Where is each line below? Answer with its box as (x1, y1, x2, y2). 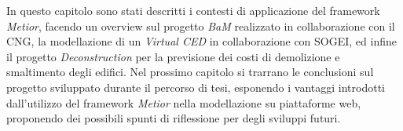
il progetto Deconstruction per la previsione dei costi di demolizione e (6, 48, 340, 64)
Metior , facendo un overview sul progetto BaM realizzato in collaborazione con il (6, 17, 395, 34)
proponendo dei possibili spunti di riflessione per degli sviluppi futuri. (6, 110, 341, 126)
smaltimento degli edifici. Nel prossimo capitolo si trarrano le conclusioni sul (6, 64, 374, 80)
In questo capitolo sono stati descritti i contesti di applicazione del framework (6, 2, 380, 18)
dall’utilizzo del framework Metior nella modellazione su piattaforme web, (6, 94, 361, 111)
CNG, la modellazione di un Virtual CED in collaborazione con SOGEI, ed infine (6, 33, 397, 49)
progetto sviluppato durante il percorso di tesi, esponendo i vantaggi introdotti (6, 78, 386, 95)
